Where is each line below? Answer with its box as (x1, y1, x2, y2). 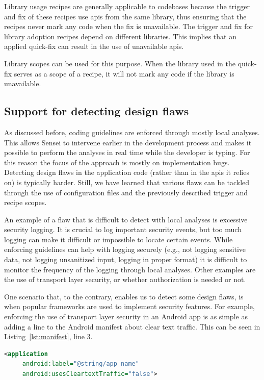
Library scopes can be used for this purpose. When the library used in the (4, 58, 235, 68)
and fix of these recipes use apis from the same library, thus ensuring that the (4, 11, 247, 21)
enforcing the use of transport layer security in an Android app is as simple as (4, 311, 248, 322)
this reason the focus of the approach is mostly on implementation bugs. (4, 157, 230, 167)
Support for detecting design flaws (4, 103, 189, 119)
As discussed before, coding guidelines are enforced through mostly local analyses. (4, 126, 260, 137)
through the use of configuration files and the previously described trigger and (4, 187, 248, 197)
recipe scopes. (4, 197, 47, 208)
